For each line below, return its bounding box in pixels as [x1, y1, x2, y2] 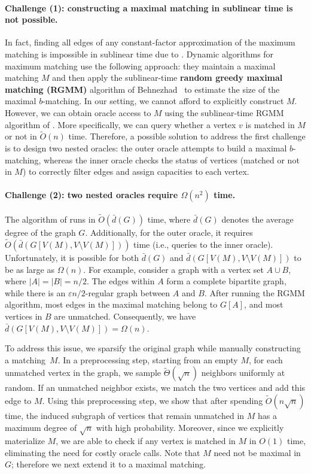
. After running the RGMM [204, 286, 305, 299]
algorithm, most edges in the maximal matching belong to [5, 298, 218, 311]
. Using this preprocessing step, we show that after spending [42, 394, 263, 406]
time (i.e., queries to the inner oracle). [133, 238, 273, 250]
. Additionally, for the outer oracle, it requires [85, 226, 253, 239]
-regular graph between [85, 286, 170, 299]
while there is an [5, 286, 66, 299]
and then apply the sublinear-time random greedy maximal [52, 71, 283, 84]
